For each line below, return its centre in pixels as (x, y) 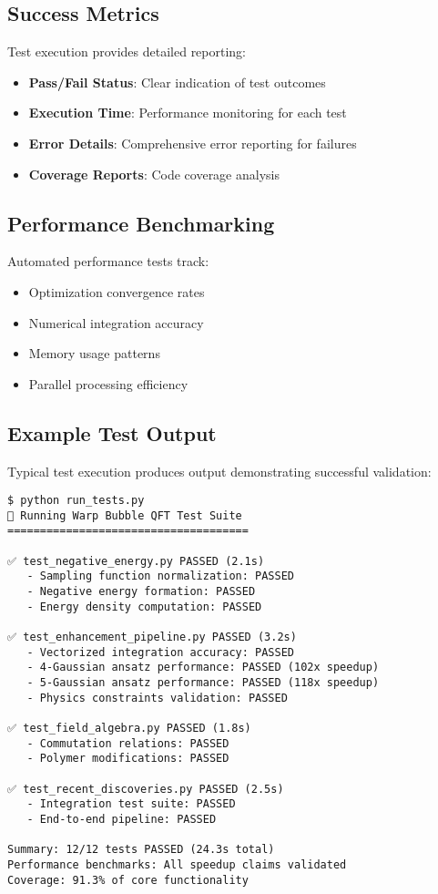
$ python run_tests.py (76, 501)
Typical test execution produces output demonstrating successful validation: (219, 471)
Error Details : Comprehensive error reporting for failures (193, 143)
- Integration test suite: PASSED (131, 804)
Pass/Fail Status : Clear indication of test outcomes (177, 82)
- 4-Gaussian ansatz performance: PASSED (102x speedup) (203, 668)
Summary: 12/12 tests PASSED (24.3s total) (141, 850)
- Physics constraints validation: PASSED (157, 698)
